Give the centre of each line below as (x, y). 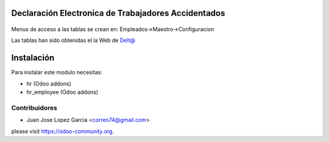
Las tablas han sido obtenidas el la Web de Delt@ (73, 40)
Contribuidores (34, 108)
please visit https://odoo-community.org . (62, 131)
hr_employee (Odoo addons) (62, 92)
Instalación (33, 58)
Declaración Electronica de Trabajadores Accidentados (118, 13)
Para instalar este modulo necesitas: (57, 73)
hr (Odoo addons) (49, 83)
